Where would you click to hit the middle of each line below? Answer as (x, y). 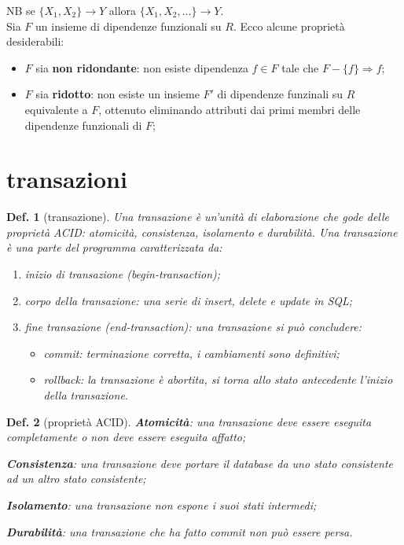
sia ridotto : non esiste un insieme (118, 94)
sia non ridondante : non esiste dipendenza (142, 67)
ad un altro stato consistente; (76, 479)
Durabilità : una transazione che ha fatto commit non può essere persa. (180, 531)
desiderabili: (35, 41)
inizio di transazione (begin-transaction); (123, 274)
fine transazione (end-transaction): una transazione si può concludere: (193, 327)
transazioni (67, 179)
